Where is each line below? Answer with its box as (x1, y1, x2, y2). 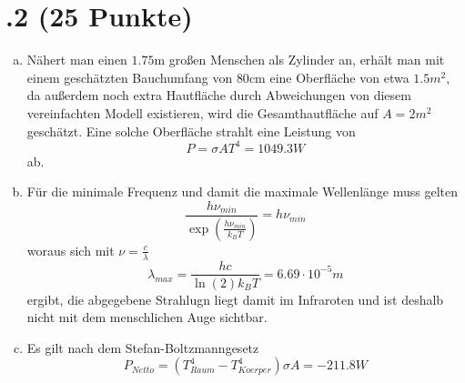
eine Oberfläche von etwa (269, 67, 409, 86)
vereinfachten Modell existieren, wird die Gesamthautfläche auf (26, 103, 379, 122)
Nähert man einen (26, 50, 127, 69)
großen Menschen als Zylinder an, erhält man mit (168, 50, 445, 69)
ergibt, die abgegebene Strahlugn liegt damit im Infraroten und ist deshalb (26, 289, 444, 308)
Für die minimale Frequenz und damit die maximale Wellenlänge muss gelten (26, 182, 459, 201)
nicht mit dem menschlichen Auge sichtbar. (26, 307, 268, 327)
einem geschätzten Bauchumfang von (26, 67, 233, 86)
